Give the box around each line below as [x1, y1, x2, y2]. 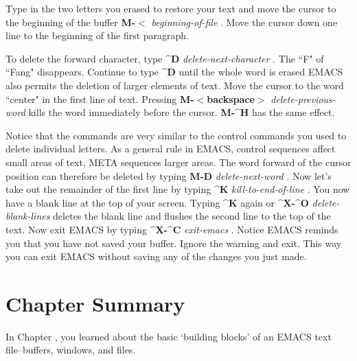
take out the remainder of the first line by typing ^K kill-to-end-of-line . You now [5, 182, 350, 196]
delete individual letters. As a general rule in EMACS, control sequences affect [5, 141, 336, 156]
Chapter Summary [5, 289, 185, 317]
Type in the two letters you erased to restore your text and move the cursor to [5, 1, 336, 15]
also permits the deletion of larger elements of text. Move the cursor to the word [5, 78, 344, 92]
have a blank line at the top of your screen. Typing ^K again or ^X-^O [5, 195, 309, 209]
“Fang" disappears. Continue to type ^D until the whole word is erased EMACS [5, 65, 343, 79]
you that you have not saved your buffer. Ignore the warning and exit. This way [5, 235, 342, 250]
